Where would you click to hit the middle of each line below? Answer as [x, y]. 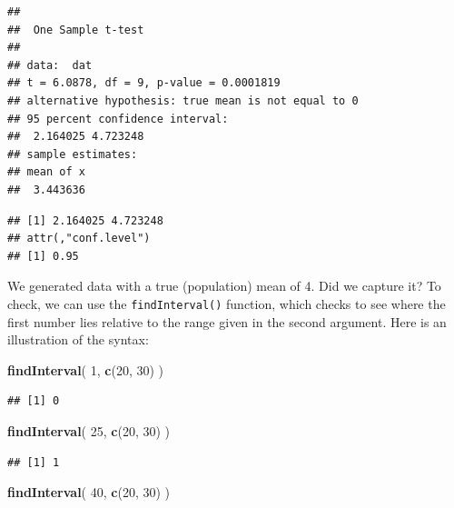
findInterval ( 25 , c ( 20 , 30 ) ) [89, 430]
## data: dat [50, 65]
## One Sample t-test [76, 30]
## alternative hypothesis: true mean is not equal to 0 [183, 100]
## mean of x [46, 172]
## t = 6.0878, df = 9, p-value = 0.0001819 [144, 83]
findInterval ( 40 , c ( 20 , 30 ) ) [89, 492]
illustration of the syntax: [78, 339]
